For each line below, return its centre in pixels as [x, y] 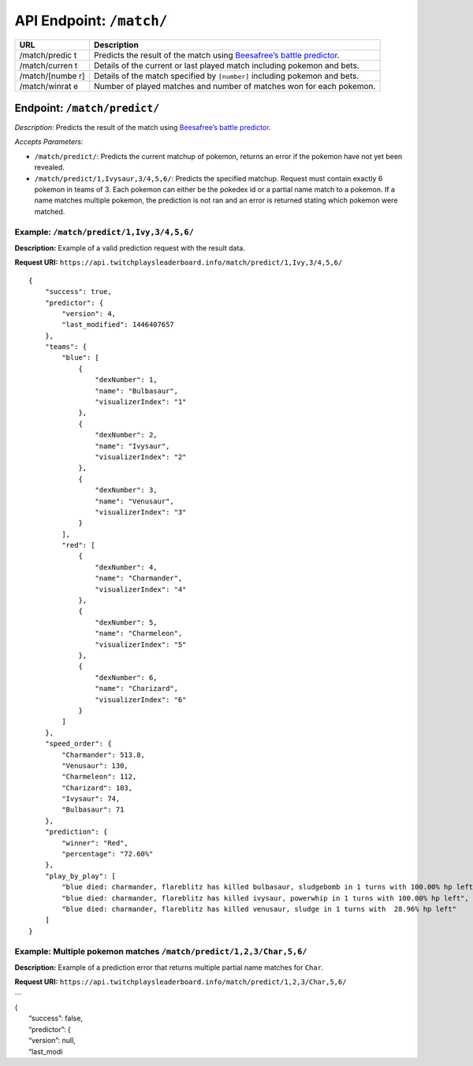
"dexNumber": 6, [126, 677]
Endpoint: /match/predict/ [87, 108]
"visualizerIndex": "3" [141, 512]
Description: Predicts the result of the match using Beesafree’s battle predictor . [143, 128]
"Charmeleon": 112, [99, 777]
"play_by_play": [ [80, 876]
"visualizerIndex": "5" [141, 644]
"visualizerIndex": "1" [141, 402]
